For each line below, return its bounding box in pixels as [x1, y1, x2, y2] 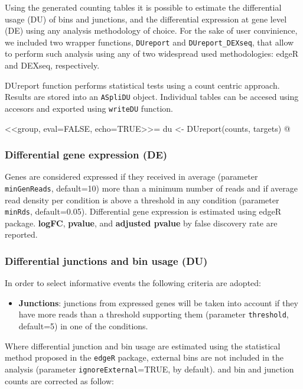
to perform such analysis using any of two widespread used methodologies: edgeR [5, 47, 299, 60]
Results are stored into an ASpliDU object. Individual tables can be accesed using [5, 90, 299, 103]
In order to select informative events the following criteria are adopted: [5, 277, 261, 289]
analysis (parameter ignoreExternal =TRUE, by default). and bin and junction [5, 362, 294, 375]
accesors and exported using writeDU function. [5, 102, 173, 114]
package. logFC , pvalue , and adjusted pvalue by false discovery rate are [5, 216, 278, 229]
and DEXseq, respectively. [5, 59, 100, 72]
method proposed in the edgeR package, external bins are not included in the [5, 351, 284, 364]
